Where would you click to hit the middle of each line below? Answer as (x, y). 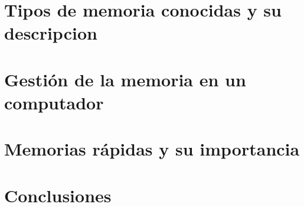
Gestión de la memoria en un (125, 79)
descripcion (51, 33)
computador (54, 102)
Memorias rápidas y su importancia (152, 149)
